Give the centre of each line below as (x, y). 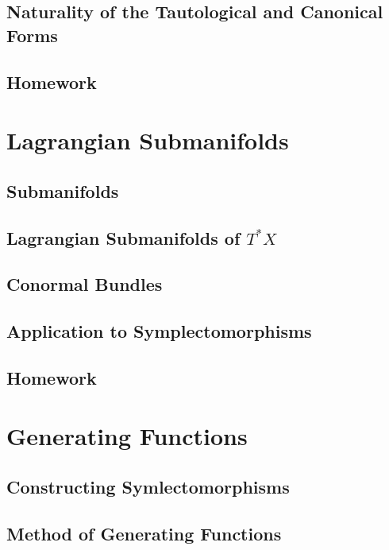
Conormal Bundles (85, 284)
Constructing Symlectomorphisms (148, 486)
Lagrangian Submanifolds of (123, 237)
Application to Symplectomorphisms (159, 331)
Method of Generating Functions (144, 533)
